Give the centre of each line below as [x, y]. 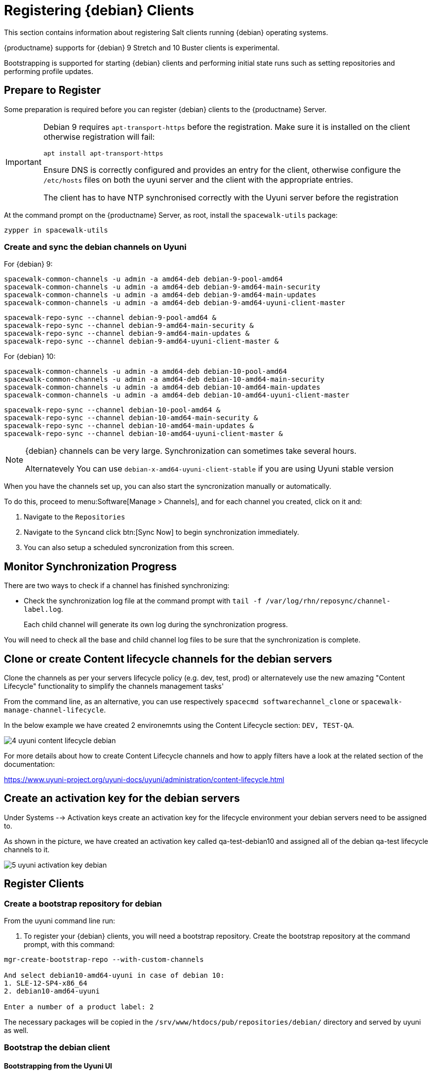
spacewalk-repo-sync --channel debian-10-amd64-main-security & [131, 418]
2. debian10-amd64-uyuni [52, 991]
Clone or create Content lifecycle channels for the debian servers [168, 659]
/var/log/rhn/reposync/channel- [328, 601]
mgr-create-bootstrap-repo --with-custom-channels [104, 960]
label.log [42, 610]
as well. [16, 1031]
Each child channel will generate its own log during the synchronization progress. [156, 625]
